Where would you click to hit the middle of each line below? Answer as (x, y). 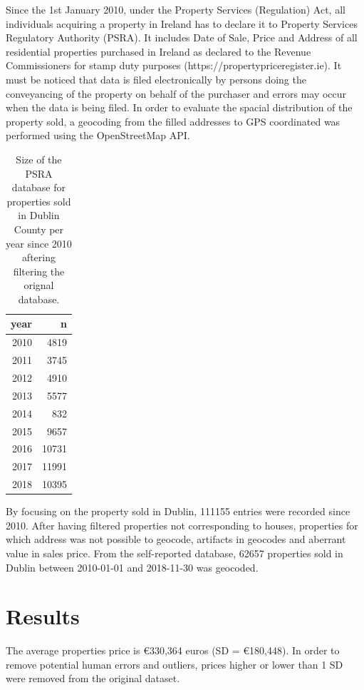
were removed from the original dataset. (93, 678)
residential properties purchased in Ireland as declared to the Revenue (158, 51)
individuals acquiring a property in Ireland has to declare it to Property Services (182, 23)
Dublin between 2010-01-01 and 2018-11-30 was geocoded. (132, 567)
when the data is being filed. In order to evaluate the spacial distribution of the (179, 107)
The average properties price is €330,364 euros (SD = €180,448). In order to (173, 650)
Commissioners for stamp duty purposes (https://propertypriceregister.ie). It (174, 65)
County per (39, 229)
